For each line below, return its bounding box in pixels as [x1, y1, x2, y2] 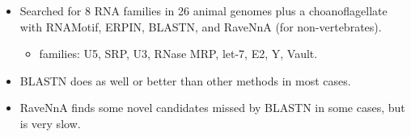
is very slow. [19, 114, 81, 131]
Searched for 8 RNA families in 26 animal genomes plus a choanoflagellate [19, 2, 388, 19]
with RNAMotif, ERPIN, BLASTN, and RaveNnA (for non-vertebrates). [19, 18, 382, 35]
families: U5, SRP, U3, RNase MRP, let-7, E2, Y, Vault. [39, 45, 318, 62]
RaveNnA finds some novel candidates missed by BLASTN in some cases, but [19, 99, 405, 116]
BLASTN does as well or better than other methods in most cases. [19, 72, 351, 89]
